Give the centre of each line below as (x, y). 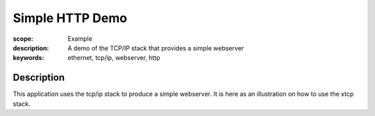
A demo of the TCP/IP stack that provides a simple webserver (156, 48)
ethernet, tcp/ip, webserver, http (114, 58)
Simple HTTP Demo (70, 18)
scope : (23, 39)
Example (80, 39)
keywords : (28, 58)
